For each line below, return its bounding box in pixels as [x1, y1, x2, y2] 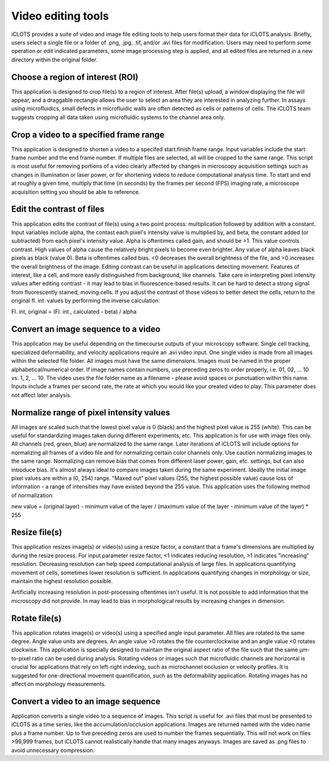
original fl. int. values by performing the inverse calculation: [11, 297, 161, 304]
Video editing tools [11, 9, 109, 23]
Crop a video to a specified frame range [11, 129, 164, 140]
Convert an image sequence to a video [11, 324, 161, 335]
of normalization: [11, 491, 54, 499]
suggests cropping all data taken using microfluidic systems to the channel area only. [11, 113, 225, 121]
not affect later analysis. [11, 391, 72, 399]
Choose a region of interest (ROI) [11, 72, 138, 82]
